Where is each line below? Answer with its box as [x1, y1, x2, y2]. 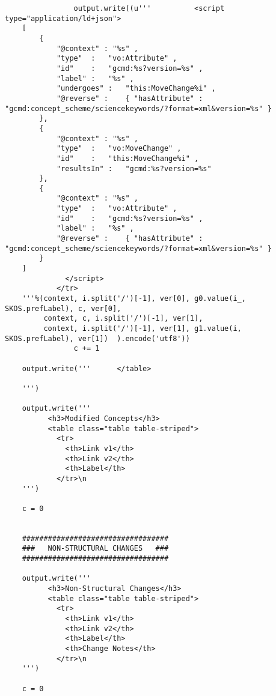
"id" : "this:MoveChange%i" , [56, 154, 199, 163]
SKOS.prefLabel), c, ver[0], [5, 304, 121, 313]
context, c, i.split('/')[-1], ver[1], [43, 314, 203, 323]
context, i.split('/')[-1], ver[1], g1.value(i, [43, 324, 242, 333]
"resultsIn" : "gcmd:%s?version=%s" [56, 164, 212, 173]
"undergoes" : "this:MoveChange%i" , [56, 84, 216, 93]
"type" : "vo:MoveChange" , [56, 144, 182, 153]
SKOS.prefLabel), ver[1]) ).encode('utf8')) [5, 334, 190, 343]
